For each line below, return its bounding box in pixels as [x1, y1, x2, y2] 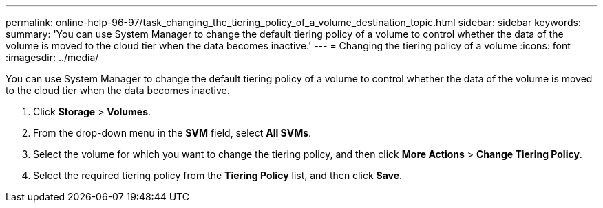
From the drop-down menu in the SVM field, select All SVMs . [33, 127, 312, 139]
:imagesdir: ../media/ [6, 51, 99, 63]
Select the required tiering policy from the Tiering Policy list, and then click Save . [33, 170, 403, 181]
